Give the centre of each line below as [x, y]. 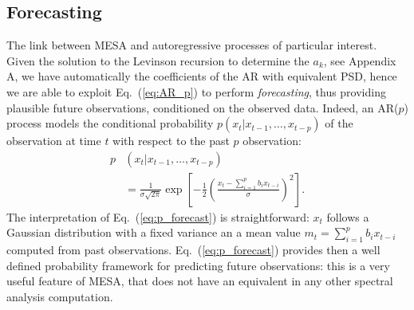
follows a [348, 216]
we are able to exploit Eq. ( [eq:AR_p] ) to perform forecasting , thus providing [196, 91]
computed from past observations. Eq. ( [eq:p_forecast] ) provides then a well [193, 250]
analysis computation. [60, 296]
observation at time [54, 141]
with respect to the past [171, 141]
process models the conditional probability [110, 123]
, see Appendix [360, 60]
